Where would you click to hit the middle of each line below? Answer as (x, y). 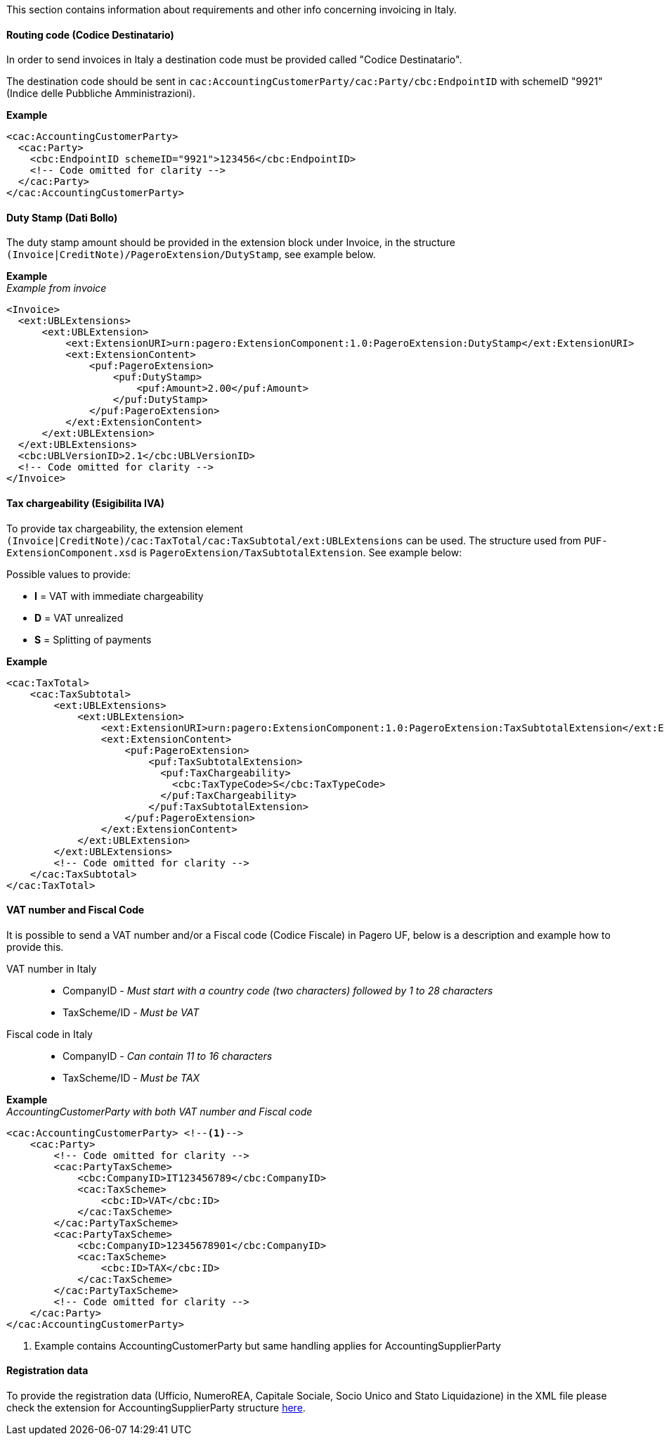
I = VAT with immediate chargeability (119, 596)
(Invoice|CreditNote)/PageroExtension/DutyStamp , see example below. (191, 255)
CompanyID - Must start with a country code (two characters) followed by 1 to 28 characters (278, 990)
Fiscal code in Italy (50, 1034)
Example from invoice (57, 288)
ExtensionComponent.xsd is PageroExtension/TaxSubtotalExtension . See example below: (234, 552)
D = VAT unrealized (79, 617)
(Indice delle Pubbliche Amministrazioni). (101, 94)
